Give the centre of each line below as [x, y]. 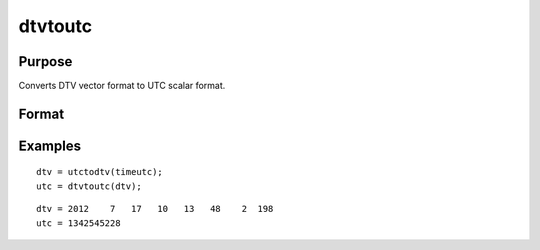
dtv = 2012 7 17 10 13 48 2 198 [155, 209]
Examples [50, 145]
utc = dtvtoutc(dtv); [89, 186]
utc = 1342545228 [78, 223]
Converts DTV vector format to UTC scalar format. [122, 86]
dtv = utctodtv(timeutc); [100, 172]
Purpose [45, 61]
